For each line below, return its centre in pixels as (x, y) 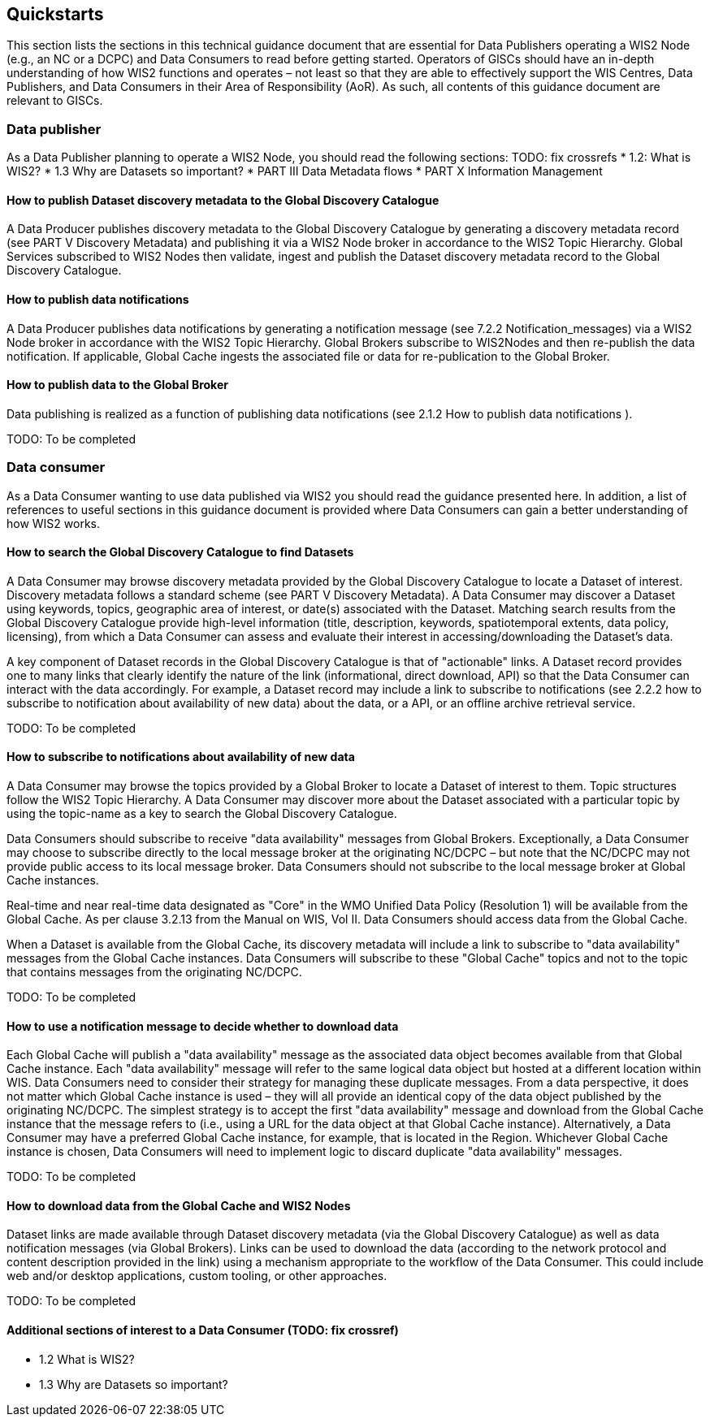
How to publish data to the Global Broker (117, 385)
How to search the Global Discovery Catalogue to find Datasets (180, 552)
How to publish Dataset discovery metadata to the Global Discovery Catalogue (223, 200)
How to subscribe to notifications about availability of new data (181, 757)
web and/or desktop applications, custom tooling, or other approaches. (197, 1276)
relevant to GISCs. (55, 101)
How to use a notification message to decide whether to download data (203, 1026)
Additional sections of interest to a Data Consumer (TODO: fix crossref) (203, 1330)
